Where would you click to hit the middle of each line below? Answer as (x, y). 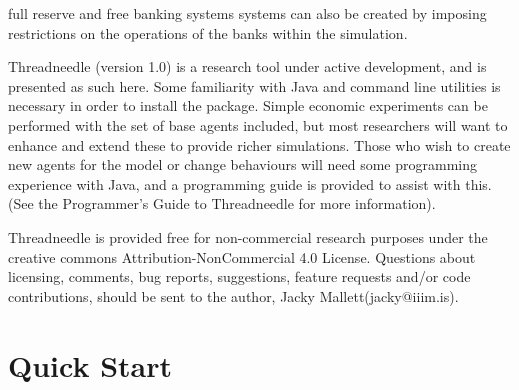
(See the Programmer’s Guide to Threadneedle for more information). (222, 203)
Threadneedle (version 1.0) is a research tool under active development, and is (247, 66)
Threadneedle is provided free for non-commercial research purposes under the (248, 236)
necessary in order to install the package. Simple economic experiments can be (248, 105)
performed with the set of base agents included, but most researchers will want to (258, 124)
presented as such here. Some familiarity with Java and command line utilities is (254, 85)
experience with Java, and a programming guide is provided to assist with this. (250, 183)
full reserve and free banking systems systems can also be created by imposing (247, 13)
